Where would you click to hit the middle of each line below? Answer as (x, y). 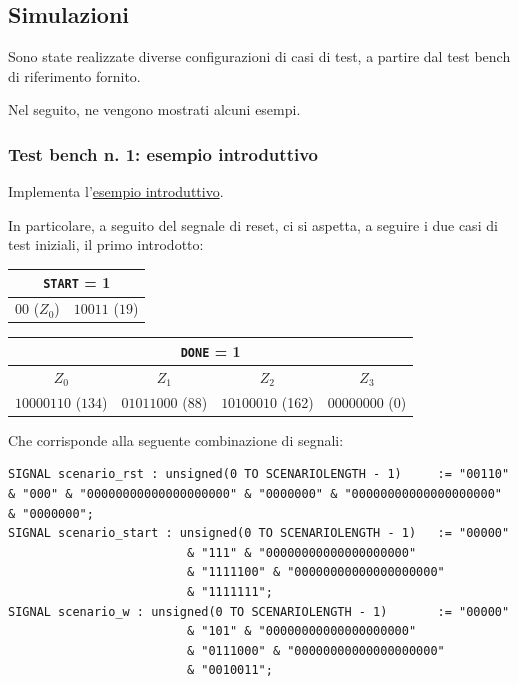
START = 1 (77, 282)
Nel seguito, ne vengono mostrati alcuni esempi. (154, 109)
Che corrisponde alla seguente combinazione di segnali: (176, 439)
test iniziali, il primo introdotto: (106, 244)
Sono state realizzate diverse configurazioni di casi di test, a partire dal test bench (259, 56)
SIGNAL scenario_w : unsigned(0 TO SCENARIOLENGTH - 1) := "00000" (259, 611)
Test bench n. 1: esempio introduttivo (163, 153)
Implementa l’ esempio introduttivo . (116, 191)
